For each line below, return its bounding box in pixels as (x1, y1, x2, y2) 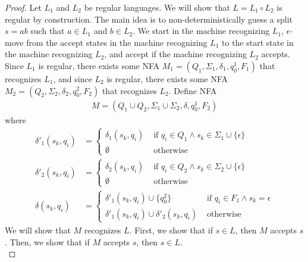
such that (30, 24, 65, 37)
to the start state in (222, 36, 294, 48)
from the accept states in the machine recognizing (26, 36, 208, 48)
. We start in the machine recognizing (133, 24, 270, 37)
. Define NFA (168, 84, 217, 96)
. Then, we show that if (5, 235, 90, 248)
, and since (53, 72, 92, 85)
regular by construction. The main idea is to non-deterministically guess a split (5, 13, 293, 25)
